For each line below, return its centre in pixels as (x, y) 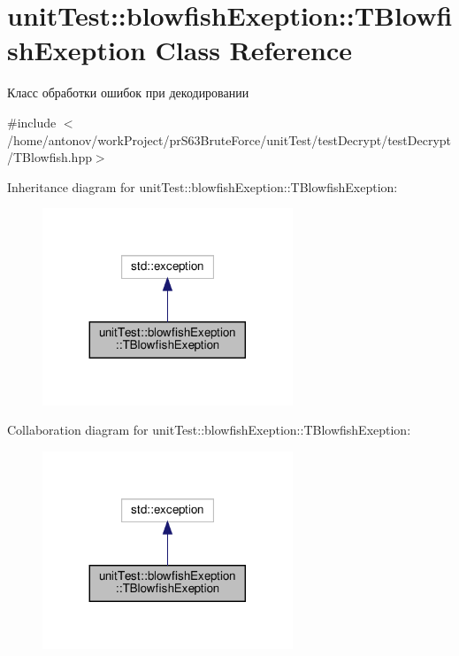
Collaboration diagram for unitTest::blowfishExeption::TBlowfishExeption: (209, 430)
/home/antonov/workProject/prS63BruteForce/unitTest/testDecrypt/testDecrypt (229, 139)
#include (32, 122)
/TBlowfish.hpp (50, 157)
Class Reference (254, 50)
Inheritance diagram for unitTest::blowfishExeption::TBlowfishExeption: (203, 186)
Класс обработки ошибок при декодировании (128, 93)
